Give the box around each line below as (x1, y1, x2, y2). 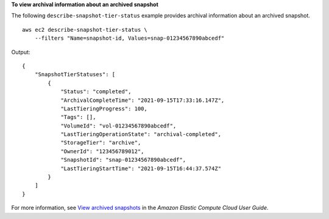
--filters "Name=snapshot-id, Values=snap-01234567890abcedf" (34, 35, 225, 42)
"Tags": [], (60, 113, 96, 121)
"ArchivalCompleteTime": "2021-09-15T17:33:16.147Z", (60, 96, 225, 104)
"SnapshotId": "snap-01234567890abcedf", (60, 156, 186, 163)
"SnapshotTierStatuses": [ (34, 71, 116, 78)
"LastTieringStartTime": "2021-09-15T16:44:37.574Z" (60, 165, 222, 172)
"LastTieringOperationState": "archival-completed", (60, 131, 222, 138)
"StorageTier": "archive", (60, 139, 141, 146)
